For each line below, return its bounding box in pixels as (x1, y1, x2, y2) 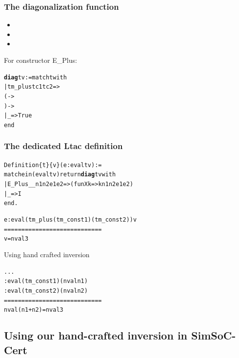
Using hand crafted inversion (4, 249, 90, 259)
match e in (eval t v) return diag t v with (4, 171, 116, 178)
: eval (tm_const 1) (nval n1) (4, 278, 88, 285)
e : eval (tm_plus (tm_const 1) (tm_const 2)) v (4, 216, 137, 224)
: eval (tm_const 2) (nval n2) (4, 287, 88, 294)
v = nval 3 (4, 235, 29, 243)
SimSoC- (191, 328, 236, 343)
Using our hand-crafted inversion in (4, 328, 188, 343)
